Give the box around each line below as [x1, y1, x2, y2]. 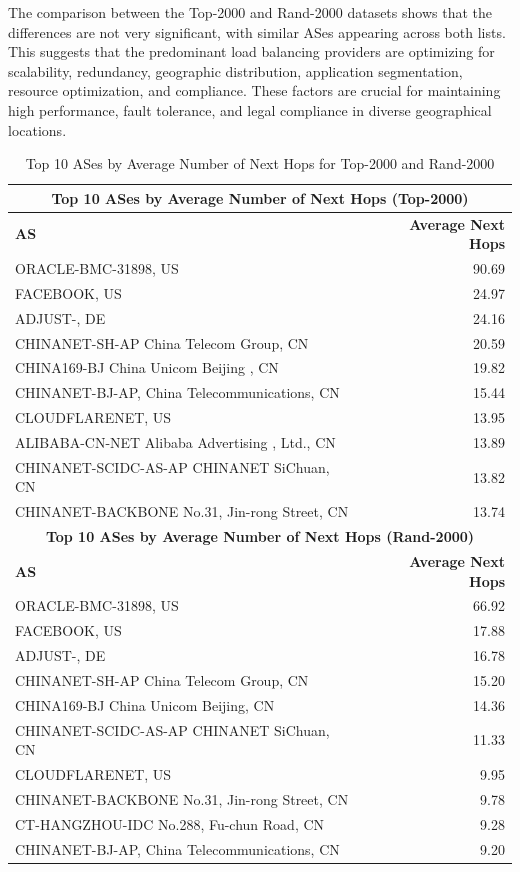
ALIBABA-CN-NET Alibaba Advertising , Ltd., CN [15, 431, 336, 452]
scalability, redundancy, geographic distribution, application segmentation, [8, 60, 463, 81]
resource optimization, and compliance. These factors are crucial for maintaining [8, 80, 501, 101]
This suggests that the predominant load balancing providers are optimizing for [8, 41, 495, 62]
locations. [8, 119, 67, 140]
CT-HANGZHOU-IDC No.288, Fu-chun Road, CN [15, 813, 325, 834]
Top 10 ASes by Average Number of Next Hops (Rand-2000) [45, 526, 475, 547]
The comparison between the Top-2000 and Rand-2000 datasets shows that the [8, 2, 492, 22]
